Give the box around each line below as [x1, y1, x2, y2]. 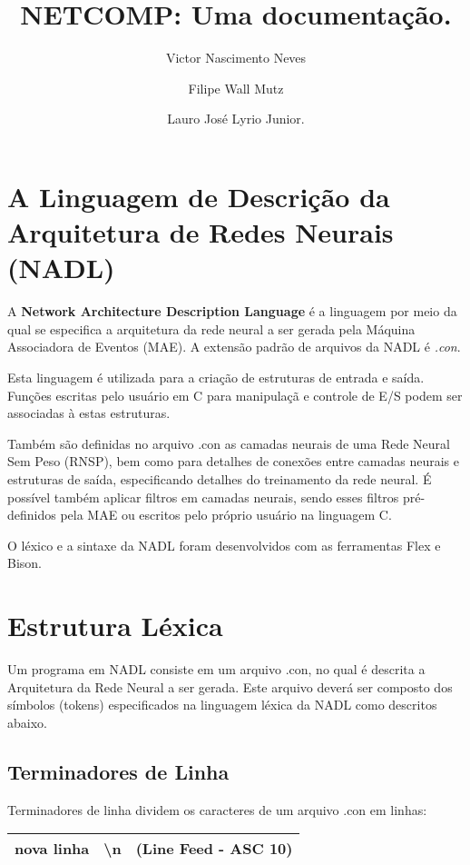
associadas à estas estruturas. [7, 403, 171, 423]
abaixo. [7, 712, 47, 731]
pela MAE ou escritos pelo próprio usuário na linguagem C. [60, 505, 392, 524]
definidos [7, 505, 56, 524]
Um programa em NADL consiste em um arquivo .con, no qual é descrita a [7, 660, 426, 679]
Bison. [7, 553, 42, 572]
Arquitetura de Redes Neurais [7, 214, 394, 251]
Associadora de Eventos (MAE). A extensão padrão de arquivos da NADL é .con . [7, 337, 461, 356]
